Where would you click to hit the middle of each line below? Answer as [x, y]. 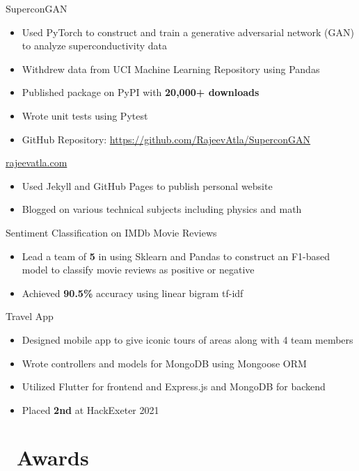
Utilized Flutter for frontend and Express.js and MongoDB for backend [174, 386]
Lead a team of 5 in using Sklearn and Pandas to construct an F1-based [176, 256]
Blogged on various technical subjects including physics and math [162, 209]
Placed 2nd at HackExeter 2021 [90, 409]
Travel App [30, 316]
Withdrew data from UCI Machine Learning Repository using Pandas [171, 69]
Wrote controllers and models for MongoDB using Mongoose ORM [164, 363]
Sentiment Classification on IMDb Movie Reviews [111, 232]
